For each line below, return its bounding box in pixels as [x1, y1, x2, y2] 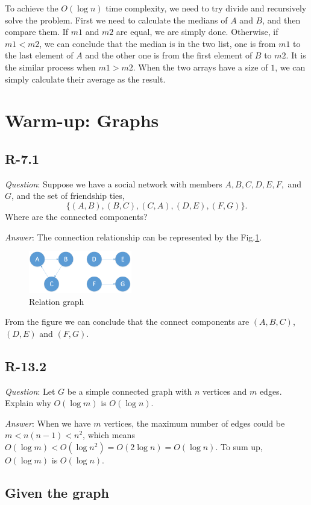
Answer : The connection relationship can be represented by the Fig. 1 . [5, 230, 262, 243]
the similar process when [5, 60, 96, 73]
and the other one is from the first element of [85, 49, 253, 61]
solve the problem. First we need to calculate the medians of [5, 13, 228, 26]
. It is [286, 49, 306, 61]
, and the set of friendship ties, [11, 189, 125, 202]
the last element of [5, 49, 74, 61]
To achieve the [5, 2, 58, 14]
